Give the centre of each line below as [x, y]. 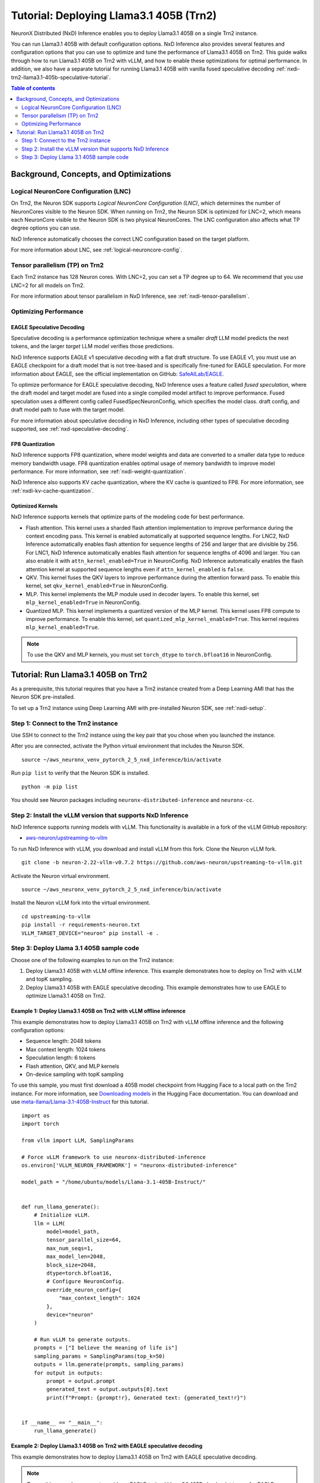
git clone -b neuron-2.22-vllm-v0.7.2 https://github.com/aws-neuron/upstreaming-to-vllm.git [162, 863]
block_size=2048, [72, 1265]
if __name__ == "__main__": [62, 1423]
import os [36, 1116]
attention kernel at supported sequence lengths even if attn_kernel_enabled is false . [135, 569]
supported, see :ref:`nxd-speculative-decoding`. [70, 429]
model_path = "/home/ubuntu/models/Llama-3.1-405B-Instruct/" [114, 1182]
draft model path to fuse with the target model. [68, 410]
